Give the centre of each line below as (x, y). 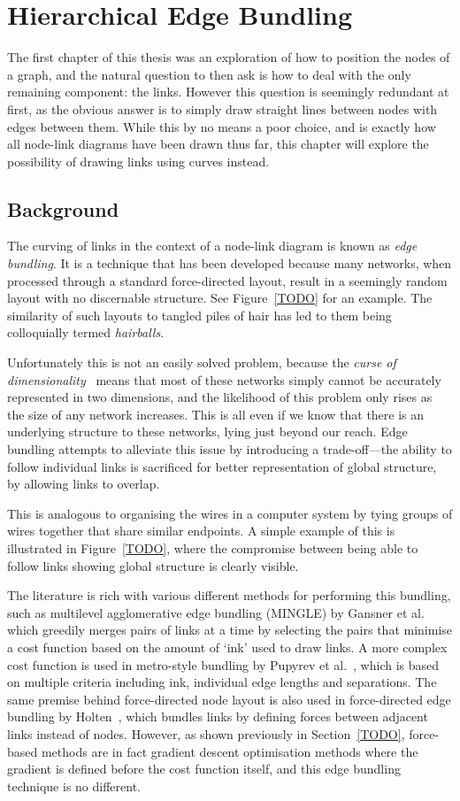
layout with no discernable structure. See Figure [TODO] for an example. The (220, 298)
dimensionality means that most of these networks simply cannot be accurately (224, 379)
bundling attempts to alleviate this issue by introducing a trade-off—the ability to (230, 449)
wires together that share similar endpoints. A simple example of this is (201, 531)
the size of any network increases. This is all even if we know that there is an (216, 414)
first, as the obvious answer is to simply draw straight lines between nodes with (222, 108)
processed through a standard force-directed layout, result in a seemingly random (227, 280)
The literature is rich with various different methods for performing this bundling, (229, 595)
